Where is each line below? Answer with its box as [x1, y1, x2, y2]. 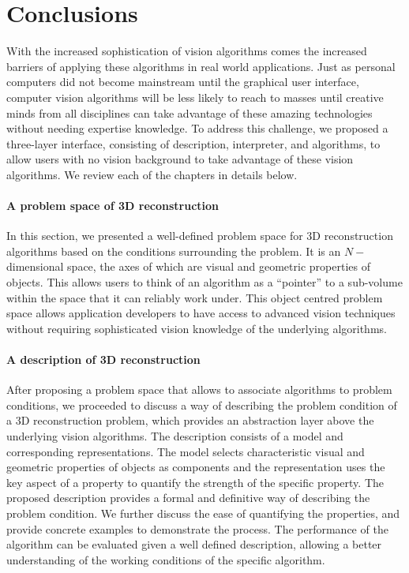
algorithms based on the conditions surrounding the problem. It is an [6, 242, 341, 259]
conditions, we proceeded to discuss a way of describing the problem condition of [6, 396, 397, 413]
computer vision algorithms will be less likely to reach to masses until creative [6, 88, 384, 105]
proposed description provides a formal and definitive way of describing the [6, 489, 370, 506]
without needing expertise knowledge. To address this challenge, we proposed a [6, 120, 388, 137]
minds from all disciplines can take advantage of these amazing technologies [6, 104, 373, 121]
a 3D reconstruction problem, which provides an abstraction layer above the [6, 412, 374, 429]
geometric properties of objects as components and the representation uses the [6, 459, 385, 475]
